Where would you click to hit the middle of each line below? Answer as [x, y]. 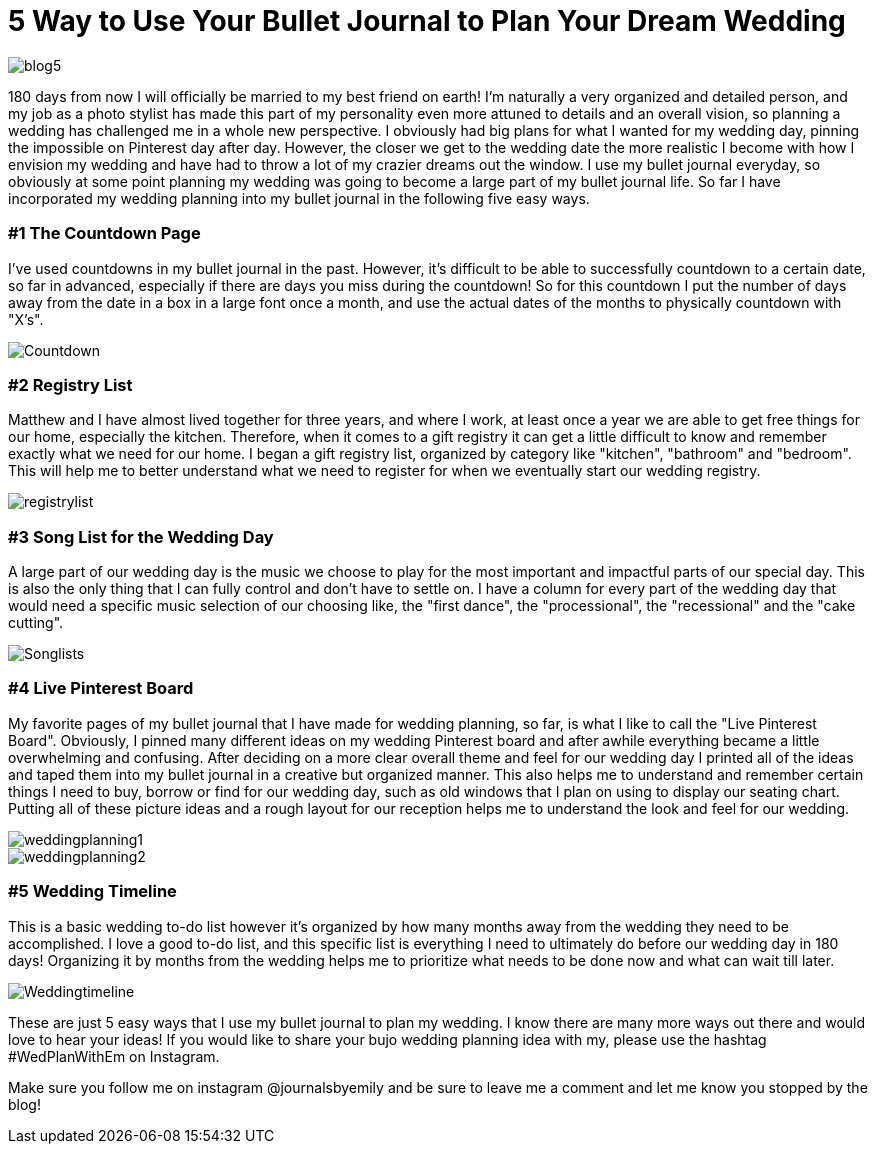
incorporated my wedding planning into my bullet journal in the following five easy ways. [299, 198]
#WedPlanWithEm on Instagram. [114, 1056]
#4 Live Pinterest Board [101, 688]
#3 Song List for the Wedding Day [141, 536]
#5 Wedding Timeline [92, 891]
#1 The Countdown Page [104, 233]
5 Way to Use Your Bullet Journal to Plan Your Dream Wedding [427, 21]
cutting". [36, 622]
